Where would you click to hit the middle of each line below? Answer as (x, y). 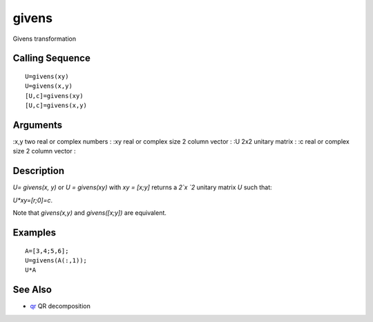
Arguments (38, 125)
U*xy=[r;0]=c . (33, 200)
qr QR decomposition (60, 306)
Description (39, 171)
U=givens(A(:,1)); (56, 260)
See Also (32, 290)
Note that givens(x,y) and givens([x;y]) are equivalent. (90, 213)
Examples (35, 233)
